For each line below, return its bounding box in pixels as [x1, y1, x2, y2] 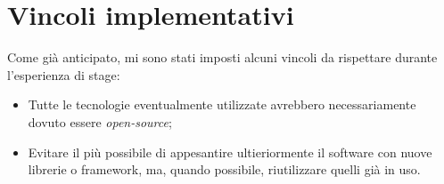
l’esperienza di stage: [7, 65, 120, 84]
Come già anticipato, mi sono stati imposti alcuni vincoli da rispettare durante [7, 48, 438, 67]
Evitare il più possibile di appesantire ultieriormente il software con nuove [28, 142, 432, 161]
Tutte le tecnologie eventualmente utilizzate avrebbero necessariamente [28, 95, 416, 114]
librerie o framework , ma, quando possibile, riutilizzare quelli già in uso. [28, 160, 421, 179]
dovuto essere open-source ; [28, 112, 172, 131]
